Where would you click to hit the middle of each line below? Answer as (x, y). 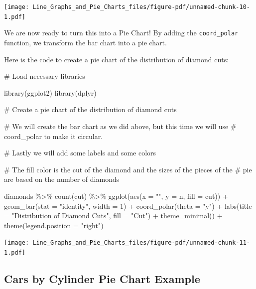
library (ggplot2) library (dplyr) (50, 92)
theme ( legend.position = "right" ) (54, 225)
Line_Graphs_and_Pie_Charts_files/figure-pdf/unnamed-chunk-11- (141, 243)
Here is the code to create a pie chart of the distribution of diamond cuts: (117, 59)
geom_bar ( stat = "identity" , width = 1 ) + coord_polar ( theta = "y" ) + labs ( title (128, 206)
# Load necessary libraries (45, 76)
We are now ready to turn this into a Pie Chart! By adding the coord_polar (121, 33)
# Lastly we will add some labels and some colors (80, 153)
